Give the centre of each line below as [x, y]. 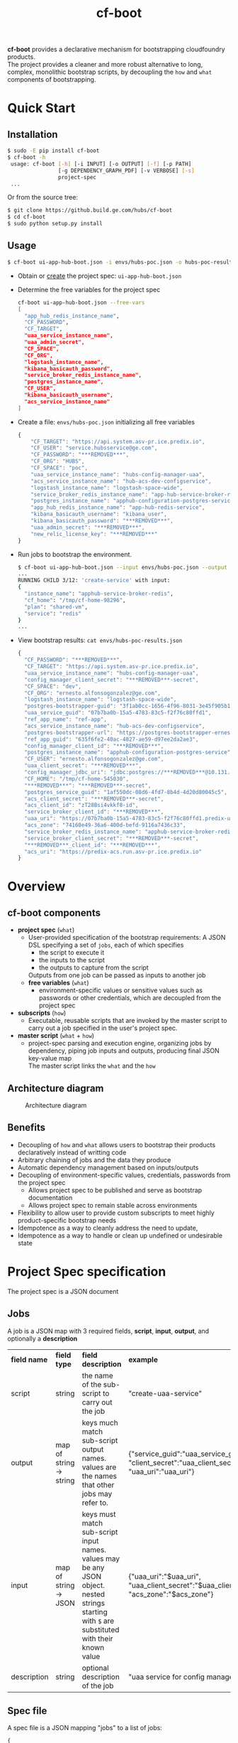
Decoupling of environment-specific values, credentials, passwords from [124, 1175]
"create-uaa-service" [165, 1393]
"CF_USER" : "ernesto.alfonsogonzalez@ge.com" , [94, 759]
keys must [99, 1514]
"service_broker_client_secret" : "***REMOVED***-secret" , [112, 838]
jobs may [97, 1493]
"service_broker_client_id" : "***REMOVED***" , [94, 812]
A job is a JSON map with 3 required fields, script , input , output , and [108, 1331]
